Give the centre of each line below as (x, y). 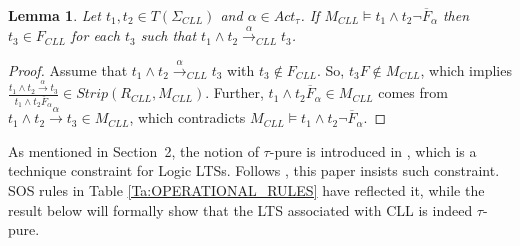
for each (95, 35)
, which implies (466, 69)
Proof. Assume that (68, 69)
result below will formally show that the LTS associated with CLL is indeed (240, 209)
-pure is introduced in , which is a (373, 150)
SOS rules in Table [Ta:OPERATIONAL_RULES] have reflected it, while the (246, 189)
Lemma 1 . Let (54, 15)
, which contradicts (187, 117)
